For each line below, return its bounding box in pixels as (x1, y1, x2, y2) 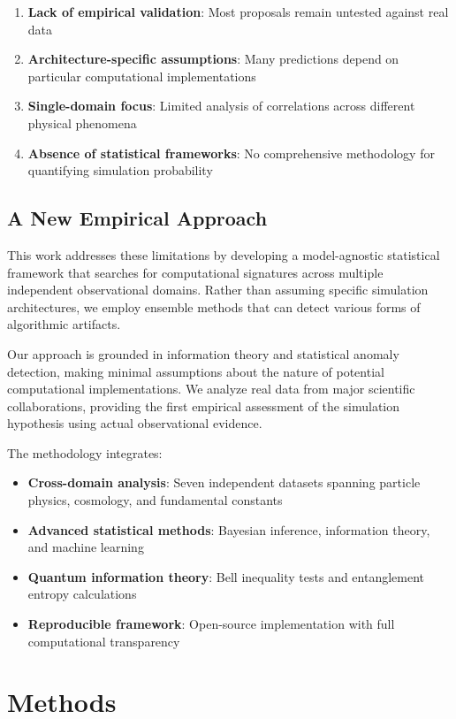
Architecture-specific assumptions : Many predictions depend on (27, 50, 399, 68)
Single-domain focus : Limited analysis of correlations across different (27, 96, 415, 115)
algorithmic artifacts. (7, 315, 121, 333)
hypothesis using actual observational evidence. (7, 414, 262, 432)
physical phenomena (27, 113, 137, 132)
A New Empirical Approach (7, 204, 268, 232)
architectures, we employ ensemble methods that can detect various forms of (7, 297, 421, 316)
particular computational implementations (27, 66, 256, 85)
